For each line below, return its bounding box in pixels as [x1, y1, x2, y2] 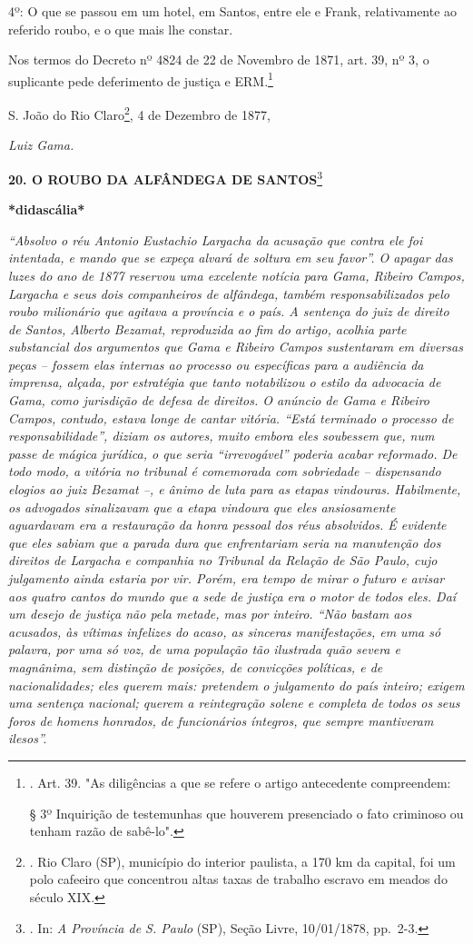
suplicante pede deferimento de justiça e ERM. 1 [8, 68, 273, 90]
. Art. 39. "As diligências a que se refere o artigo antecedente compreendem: [29, 772, 451, 791]
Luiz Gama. [8, 135, 74, 154]
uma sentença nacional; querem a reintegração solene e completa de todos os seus [8, 693, 460, 712]
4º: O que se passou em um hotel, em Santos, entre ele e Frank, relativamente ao [8, 2, 458, 20]
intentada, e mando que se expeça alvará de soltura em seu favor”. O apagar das [8, 248, 453, 267]
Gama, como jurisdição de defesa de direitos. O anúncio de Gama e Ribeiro [8, 391, 429, 410]
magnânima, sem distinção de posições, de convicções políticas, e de [8, 657, 383, 676]
